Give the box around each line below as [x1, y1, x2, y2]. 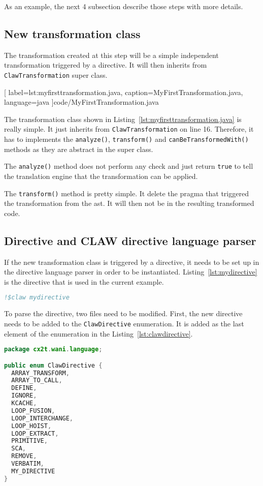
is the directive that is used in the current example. [4, 276, 164, 287]
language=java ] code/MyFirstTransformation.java [4, 97, 159, 107]
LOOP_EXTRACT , [11, 430, 59, 437]
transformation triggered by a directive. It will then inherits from [4, 59, 207, 70]
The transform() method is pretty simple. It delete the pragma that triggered [4, 188, 249, 198]
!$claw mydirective [4, 294, 70, 301]
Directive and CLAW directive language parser [4, 232, 256, 248]
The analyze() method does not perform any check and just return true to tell [4, 161, 253, 171]
